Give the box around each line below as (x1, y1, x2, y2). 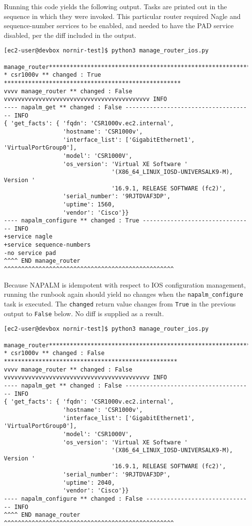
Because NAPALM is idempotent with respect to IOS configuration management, (4, 279, 246, 289)
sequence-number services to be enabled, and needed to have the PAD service (4, 20, 234, 31)
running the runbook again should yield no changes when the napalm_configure (4, 289, 243, 299)
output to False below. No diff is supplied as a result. (4, 308, 164, 318)
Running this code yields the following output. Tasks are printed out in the (4, 1, 227, 11)
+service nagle (4, 233, 53, 240)
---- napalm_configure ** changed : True (4, 217, 140, 224)
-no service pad (4, 249, 56, 256)
